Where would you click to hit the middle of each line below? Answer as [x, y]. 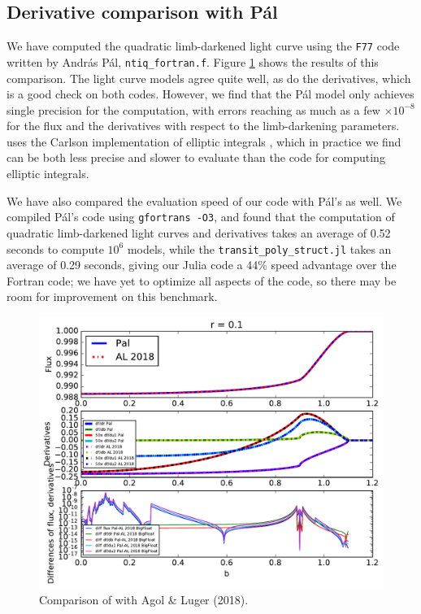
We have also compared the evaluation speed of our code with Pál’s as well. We [204, 200]
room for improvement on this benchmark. [112, 296]
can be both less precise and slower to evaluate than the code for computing [196, 157]
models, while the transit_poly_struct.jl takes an [259, 248]
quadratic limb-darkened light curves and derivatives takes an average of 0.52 [199, 232]
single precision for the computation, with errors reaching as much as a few [193, 109]
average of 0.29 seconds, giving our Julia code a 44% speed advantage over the [202, 265]
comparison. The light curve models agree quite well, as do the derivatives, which [209, 78]
